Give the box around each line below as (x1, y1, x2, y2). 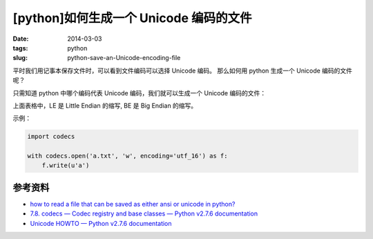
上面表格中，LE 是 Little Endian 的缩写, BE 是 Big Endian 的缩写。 (12, 101, 198, 110)
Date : (12, 35, 29, 43)
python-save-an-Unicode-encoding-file (67, 54, 181, 62)
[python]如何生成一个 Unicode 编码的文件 (12, 10, 252, 26)
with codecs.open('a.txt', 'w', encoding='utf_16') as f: (27, 152, 228, 160)
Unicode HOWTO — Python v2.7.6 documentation (30, 219, 172, 227)
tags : (12, 44, 28, 52)
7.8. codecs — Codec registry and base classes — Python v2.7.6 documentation (30, 209, 258, 218)
